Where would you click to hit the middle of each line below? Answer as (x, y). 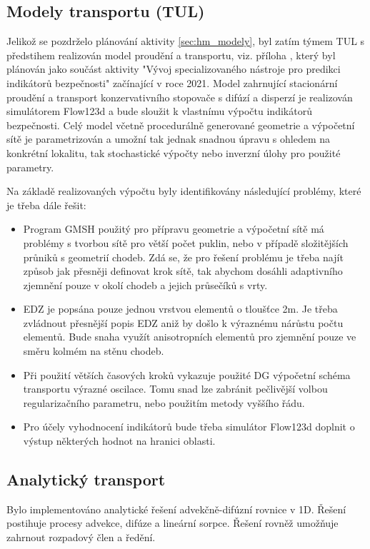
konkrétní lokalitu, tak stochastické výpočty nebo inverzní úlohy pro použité (174, 152)
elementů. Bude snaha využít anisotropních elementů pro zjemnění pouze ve (190, 337)
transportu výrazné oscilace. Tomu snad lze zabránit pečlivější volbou (175, 389)
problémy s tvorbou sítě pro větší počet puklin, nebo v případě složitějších (186, 242)
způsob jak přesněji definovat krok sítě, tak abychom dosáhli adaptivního (183, 271)
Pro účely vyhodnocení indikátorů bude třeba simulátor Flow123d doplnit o (189, 427)
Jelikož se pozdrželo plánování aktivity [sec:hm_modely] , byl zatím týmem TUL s (186, 41)
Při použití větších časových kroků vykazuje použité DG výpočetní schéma (187, 374)
